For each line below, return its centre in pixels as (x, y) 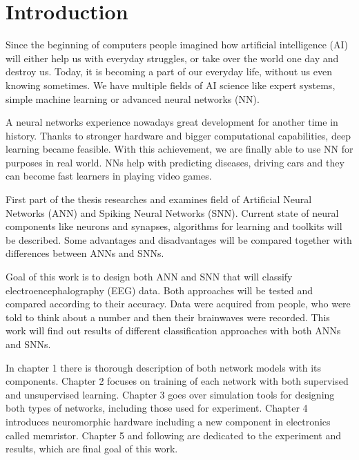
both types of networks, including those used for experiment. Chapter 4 (157, 408)
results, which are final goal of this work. (92, 449)
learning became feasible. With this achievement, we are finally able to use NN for (179, 149)
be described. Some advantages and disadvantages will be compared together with (179, 239)
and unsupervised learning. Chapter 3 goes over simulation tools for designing (170, 394)
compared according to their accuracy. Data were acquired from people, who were (178, 304)
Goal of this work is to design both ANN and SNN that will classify (149, 277)
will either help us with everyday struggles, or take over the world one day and (172, 58)
